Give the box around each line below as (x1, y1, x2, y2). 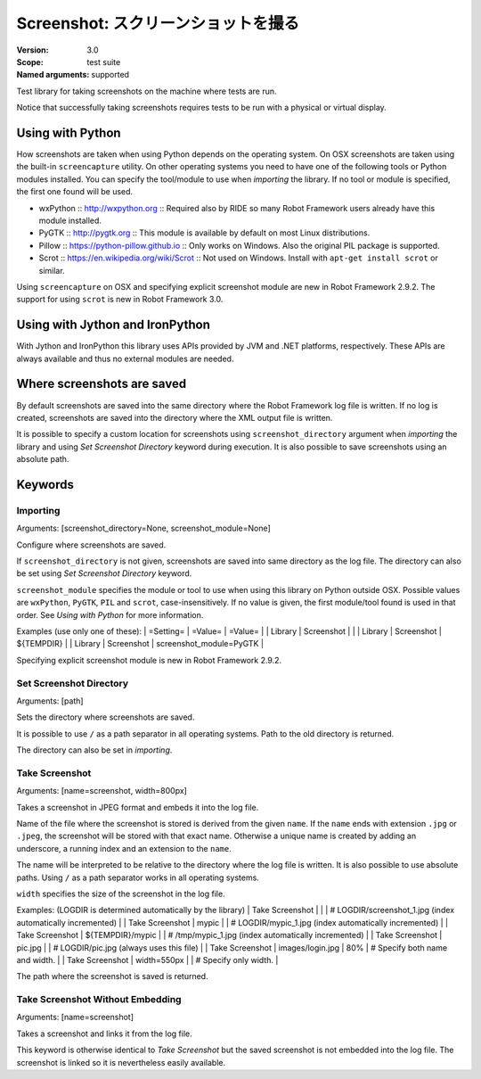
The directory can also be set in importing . (16, 745, 173, 755)
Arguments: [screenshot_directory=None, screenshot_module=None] (16, 523, 271, 534)
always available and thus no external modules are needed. (16, 353, 234, 364)
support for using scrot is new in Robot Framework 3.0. (16, 294, 224, 305)
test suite (86, 56, 121, 67)
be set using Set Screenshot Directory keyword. (16, 568, 192, 579)
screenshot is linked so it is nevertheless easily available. (16, 1057, 226, 1067)
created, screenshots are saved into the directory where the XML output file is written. (16, 412, 333, 423)
